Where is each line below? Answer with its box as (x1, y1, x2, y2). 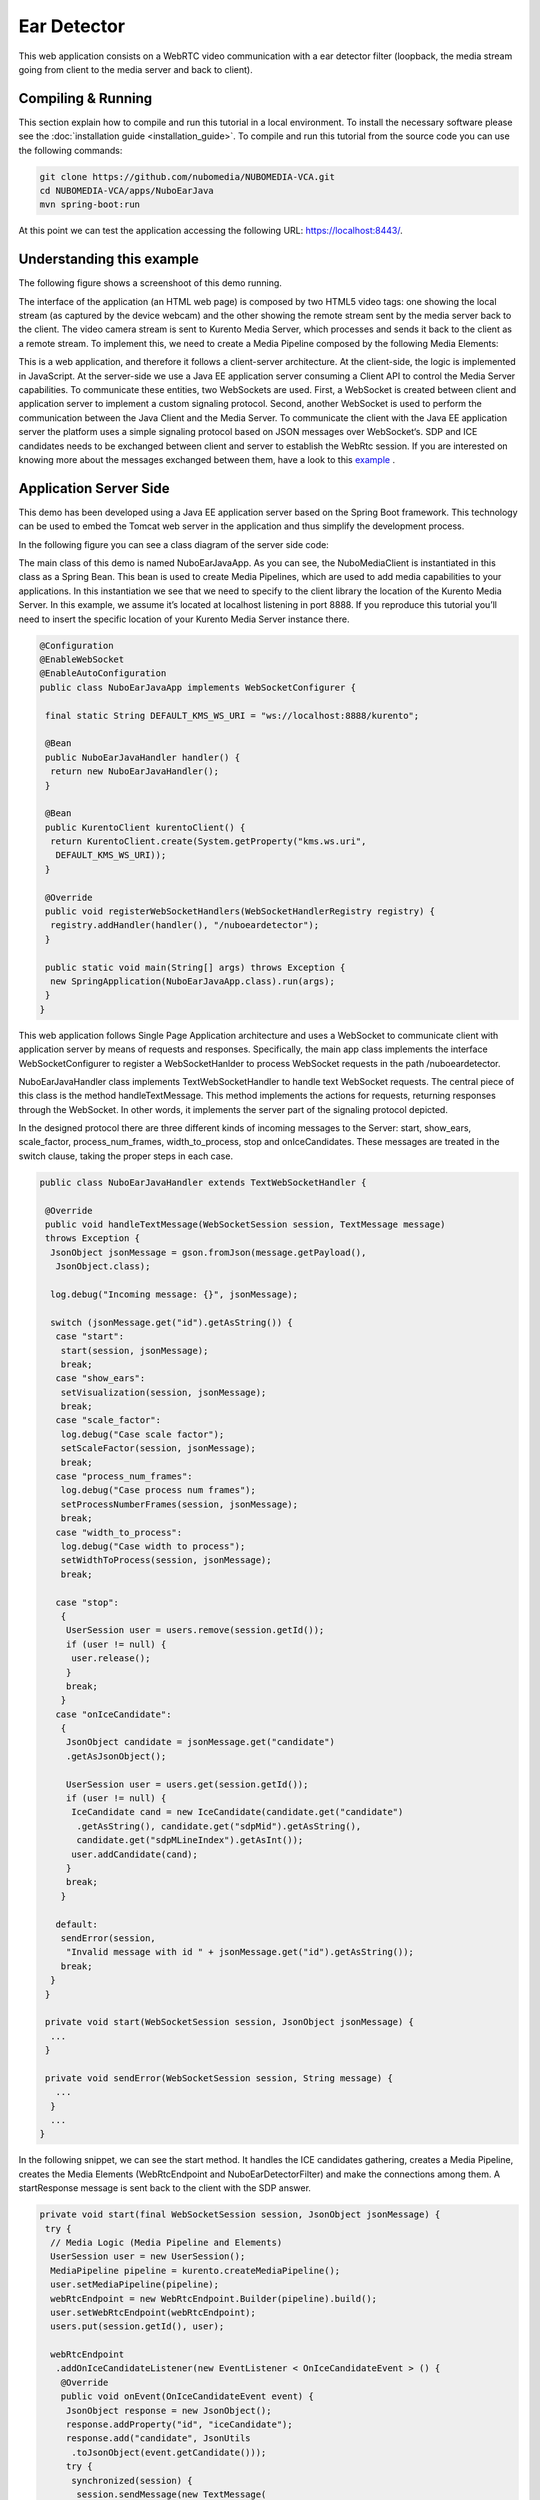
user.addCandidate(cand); (71, 1848, 199, 1860)
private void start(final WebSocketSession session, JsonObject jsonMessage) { (39, 2209, 441, 2220)
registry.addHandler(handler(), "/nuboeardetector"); (50, 920, 320, 931)
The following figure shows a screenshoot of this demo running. (18, 277, 282, 289)
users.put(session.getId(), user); (50, 2321, 225, 2332)
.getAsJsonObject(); (65, 1750, 167, 1762)
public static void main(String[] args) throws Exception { (45, 961, 346, 973)
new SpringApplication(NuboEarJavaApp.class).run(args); (50, 975, 335, 987)
